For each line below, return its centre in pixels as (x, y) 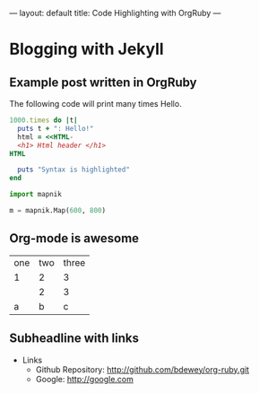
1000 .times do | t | (43, 120)
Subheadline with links (74, 339)
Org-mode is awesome (74, 238)
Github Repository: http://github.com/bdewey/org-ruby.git (142, 369)
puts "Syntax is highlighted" (73, 170)
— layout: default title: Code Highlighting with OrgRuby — (115, 13)
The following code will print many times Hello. (95, 104)
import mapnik (36, 195)
